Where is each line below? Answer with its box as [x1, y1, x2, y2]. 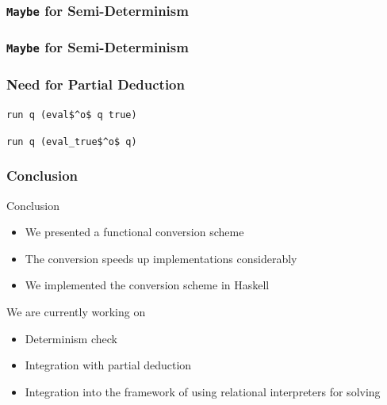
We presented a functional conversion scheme [25, 224, 244, 240]
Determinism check [25, 330, 117, 346]
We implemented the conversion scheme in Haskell [25, 277, 270, 293]
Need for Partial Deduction [6, 74, 185, 94]
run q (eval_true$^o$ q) [6, 136, 137, 147]
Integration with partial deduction [25, 357, 192, 373]
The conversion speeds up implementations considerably [25, 250, 297, 266]
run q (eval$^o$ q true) [6, 109, 137, 121]
